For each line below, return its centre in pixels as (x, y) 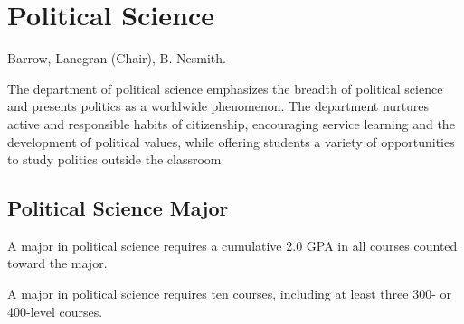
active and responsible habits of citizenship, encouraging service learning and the (231, 123)
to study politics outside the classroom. (116, 159)
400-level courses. (55, 311)
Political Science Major (118, 208)
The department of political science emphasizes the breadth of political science (225, 88)
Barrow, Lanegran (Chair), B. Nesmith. (117, 58)
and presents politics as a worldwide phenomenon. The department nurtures (218, 106)
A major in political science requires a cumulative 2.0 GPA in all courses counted (232, 245)
